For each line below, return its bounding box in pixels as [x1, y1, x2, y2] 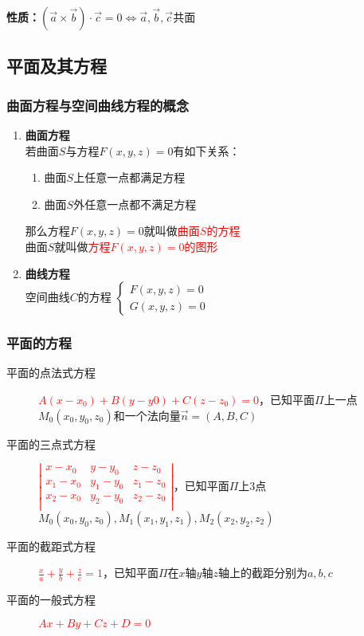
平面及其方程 [6, 53, 107, 78]
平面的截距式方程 [6, 537, 96, 554]
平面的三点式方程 [6, 435, 96, 452]
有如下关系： [173, 142, 241, 159]
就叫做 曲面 [143, 222, 200, 239]
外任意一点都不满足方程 [73, 195, 197, 212]
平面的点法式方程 [6, 364, 96, 381]
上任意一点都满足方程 [73, 169, 186, 186]
